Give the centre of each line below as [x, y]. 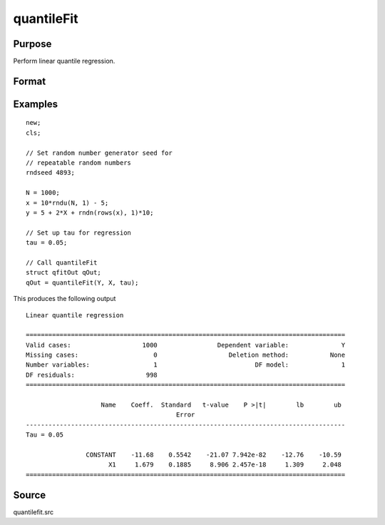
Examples [36, 104]
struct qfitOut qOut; [63, 272]
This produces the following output [65, 299]
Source [30, 495]
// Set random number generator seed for [99, 153]
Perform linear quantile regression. [64, 61]
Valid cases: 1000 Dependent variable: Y [186, 345]
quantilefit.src [34, 512]
